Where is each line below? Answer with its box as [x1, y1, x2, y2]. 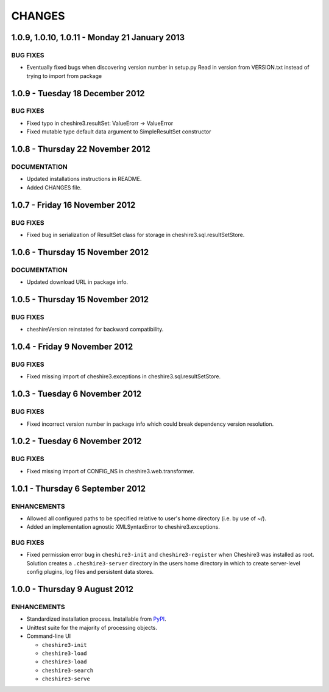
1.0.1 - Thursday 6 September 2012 [11, 483, 146, 493]
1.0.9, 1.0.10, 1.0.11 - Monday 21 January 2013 [11, 32, 185, 43]
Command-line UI [26, 632, 71, 640]
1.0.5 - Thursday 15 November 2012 [11, 294, 149, 305]
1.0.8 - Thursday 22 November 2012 [11, 144, 150, 155]
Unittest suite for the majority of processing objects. [26, 624, 158, 631]
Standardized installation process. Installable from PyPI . [26, 615, 167, 623]
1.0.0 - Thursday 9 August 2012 [11, 584, 134, 595]
